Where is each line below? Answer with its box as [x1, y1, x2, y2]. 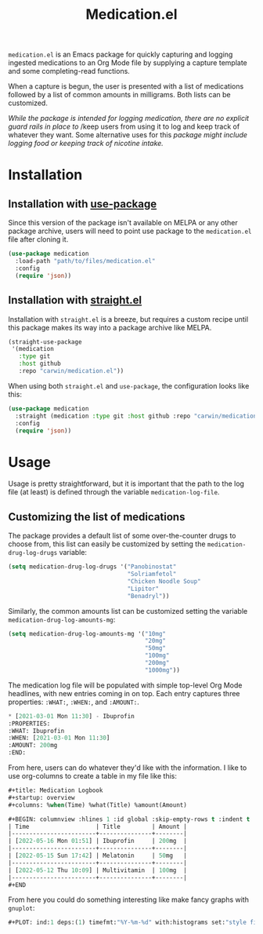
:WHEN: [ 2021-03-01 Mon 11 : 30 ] [8, 734, 110, 742]
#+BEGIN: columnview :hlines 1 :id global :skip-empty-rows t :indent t [8, 815, 250, 823]
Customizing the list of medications [8, 510, 186, 524]
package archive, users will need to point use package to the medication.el [8, 226, 252, 236]
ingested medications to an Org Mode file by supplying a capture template [8, 58, 248, 67]
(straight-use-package [8, 337, 82, 346]
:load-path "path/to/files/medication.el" [15, 257, 156, 265]
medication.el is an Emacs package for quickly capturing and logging [8, 49, 233, 60]
